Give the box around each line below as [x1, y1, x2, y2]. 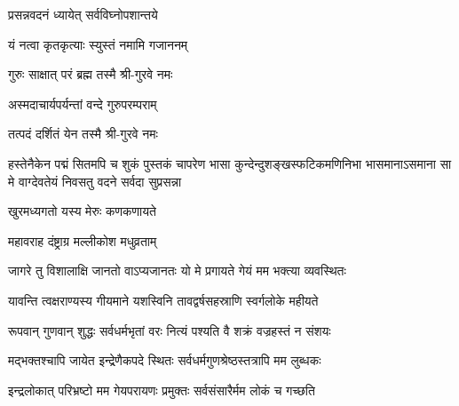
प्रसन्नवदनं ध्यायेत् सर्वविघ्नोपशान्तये [8, 5, 158, 23]
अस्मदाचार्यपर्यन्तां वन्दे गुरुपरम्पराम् [8, 94, 157, 113]
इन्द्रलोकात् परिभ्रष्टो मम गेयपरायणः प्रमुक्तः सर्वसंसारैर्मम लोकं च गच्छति [8, 380, 315, 399]
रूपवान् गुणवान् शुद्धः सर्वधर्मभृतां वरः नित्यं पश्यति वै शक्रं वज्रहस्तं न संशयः [8, 321, 331, 339]
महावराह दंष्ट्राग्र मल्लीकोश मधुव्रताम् [8, 231, 157, 250]
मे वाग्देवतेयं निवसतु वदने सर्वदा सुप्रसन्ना [8, 171, 182, 190]
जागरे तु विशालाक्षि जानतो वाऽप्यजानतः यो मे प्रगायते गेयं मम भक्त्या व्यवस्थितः [8, 261, 346, 280]
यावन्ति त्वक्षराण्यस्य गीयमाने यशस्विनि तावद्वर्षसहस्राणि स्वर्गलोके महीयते [8, 291, 319, 309]
